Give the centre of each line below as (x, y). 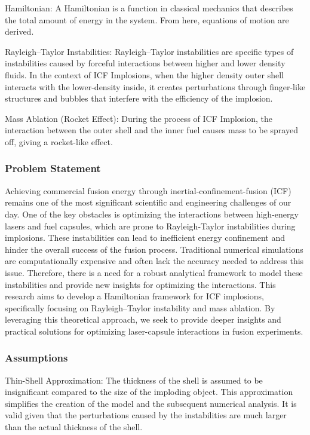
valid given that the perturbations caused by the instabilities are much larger (146, 415)
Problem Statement (53, 168)
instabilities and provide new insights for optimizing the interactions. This (140, 284)
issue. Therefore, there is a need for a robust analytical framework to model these (154, 272)
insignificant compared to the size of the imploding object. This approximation (149, 392)
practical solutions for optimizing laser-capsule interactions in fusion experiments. (154, 331)
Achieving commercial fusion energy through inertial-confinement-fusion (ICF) (148, 190)
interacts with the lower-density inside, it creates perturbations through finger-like (155, 86)
